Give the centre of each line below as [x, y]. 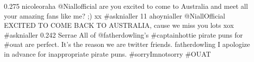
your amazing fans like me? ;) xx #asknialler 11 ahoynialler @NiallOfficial [115, 15]
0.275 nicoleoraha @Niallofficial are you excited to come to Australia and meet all [126, 6]
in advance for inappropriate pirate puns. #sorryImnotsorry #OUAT [107, 53]
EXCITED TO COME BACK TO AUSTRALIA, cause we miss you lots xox [119, 25]
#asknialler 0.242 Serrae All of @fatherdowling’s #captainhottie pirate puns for [124, 34]
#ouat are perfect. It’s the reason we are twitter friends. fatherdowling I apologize [127, 44]
